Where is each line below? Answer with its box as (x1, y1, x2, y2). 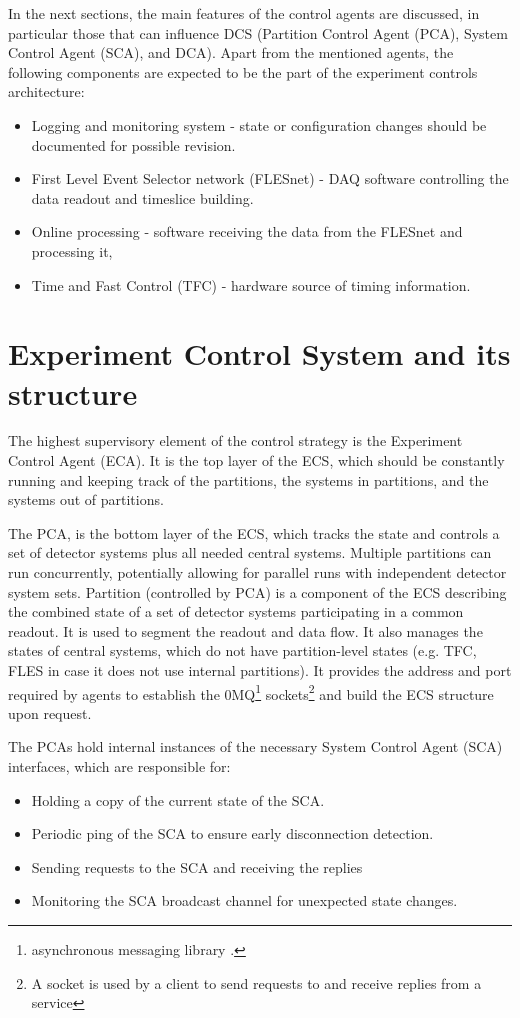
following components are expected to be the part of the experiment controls (8, 61, 478, 82)
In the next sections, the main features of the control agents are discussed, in (8, 3, 480, 23)
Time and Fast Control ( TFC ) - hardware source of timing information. (31, 274, 471, 295)
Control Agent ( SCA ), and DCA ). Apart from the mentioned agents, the (8, 42, 454, 63)
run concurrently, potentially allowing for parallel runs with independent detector (8, 562, 507, 582)
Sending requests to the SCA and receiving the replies (31, 856, 363, 877)
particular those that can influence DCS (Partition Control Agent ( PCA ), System (8, 22, 508, 43)
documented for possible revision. (31, 134, 236, 155)
